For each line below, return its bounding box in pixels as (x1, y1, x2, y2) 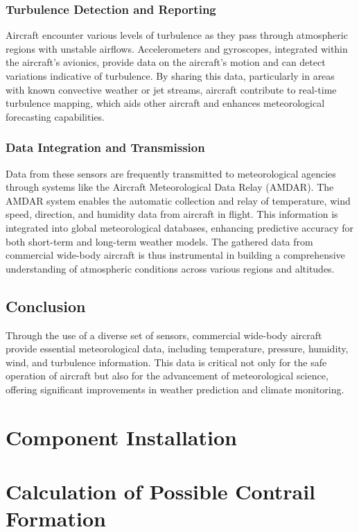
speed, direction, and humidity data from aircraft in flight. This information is (6, 207, 338, 221)
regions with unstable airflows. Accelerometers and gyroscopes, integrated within (6, 41, 348, 55)
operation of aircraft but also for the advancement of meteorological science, (6, 368, 329, 383)
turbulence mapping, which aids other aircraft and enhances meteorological (6, 96, 325, 110)
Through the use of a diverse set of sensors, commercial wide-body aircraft (6, 327, 322, 342)
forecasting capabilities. (6, 109, 105, 123)
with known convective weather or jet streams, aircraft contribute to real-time (6, 82, 337, 96)
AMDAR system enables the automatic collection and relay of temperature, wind (6, 193, 351, 207)
